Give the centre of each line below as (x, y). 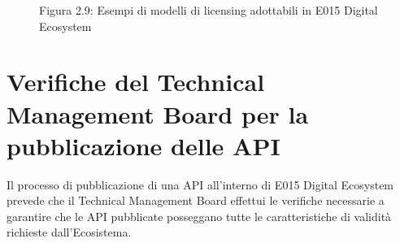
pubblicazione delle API (143, 145)
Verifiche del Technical (136, 82)
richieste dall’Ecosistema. (69, 232)
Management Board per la (158, 113)
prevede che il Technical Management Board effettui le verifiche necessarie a (196, 200)
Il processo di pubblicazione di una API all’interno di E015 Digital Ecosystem (200, 184)
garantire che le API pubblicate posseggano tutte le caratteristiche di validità (199, 216)
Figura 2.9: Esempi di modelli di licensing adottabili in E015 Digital (209, 10)
